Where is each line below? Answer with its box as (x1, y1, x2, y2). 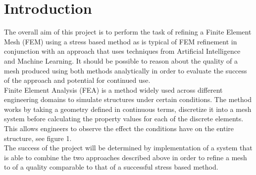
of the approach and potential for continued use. (4, 75, 151, 85)
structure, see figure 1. (4, 133, 72, 143)
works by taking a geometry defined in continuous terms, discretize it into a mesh (4, 104, 252, 114)
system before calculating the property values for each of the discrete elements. (4, 113, 244, 124)
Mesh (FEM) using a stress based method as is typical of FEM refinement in (4, 36, 237, 46)
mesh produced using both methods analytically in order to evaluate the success (4, 65, 247, 75)
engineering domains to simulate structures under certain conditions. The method (4, 94, 252, 105)
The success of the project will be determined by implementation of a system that (4, 142, 253, 153)
